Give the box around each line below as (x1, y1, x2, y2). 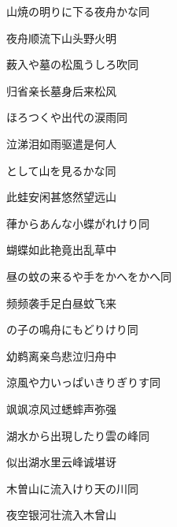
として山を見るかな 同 (6, 162, 116, 178)
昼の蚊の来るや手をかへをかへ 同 (6, 267, 171, 284)
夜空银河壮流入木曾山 (6, 506, 116, 523)
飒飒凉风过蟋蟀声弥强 (6, 400, 116, 417)
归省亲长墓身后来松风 (6, 82, 116, 99)
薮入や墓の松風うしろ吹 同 (6, 56, 138, 73)
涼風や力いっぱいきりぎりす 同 (6, 374, 160, 391)
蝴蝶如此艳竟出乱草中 (6, 241, 116, 258)
